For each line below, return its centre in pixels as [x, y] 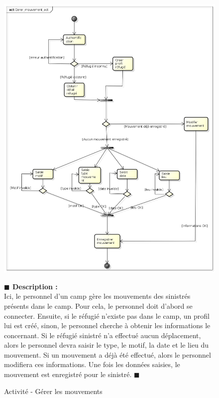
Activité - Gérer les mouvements [53, 391]
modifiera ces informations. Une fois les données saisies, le [92, 364]
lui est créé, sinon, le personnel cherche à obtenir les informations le [107, 325]
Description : [35, 286]
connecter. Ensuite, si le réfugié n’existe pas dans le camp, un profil [107, 315]
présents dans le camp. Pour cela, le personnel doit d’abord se [98, 305]
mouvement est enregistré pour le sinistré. [68, 374]
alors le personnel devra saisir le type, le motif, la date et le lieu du [107, 345]
